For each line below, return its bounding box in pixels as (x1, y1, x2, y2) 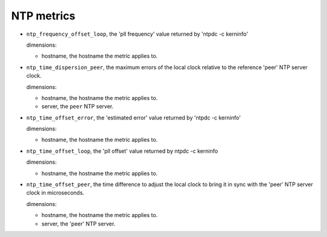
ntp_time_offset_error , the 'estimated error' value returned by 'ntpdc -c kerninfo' (26, 114, 241, 121)
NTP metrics (11, 9, 76, 22)
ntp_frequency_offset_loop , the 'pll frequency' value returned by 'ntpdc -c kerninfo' (26, 30, 248, 38)
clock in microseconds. (26, 189, 85, 196)
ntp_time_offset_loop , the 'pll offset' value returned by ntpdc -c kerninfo (26, 147, 218, 155)
